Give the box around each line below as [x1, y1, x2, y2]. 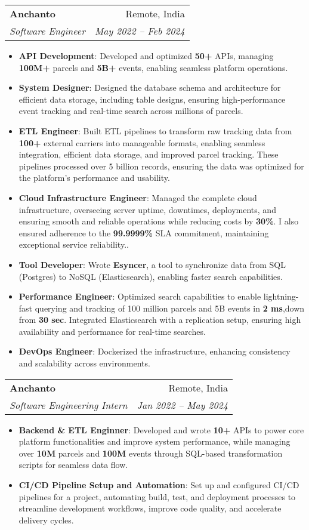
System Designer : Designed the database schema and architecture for [18, 81, 281, 94]
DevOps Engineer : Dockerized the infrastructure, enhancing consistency [18, 345, 291, 358]
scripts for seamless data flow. [18, 458, 128, 471]
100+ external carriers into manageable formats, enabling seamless [18, 136, 265, 149]
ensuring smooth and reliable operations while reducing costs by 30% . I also [18, 215, 299, 227]
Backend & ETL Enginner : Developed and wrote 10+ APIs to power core [18, 423, 304, 436]
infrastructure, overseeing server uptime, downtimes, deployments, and [18, 203, 276, 215]
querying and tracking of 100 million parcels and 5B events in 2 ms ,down [35, 301, 305, 314]
